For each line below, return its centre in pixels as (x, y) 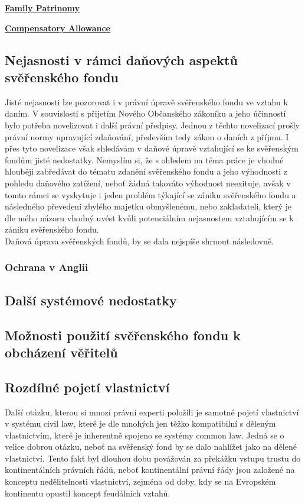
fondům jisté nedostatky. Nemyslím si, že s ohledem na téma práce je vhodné (144, 159)
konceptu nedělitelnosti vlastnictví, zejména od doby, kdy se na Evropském (140, 481)
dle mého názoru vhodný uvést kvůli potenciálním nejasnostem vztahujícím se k (149, 217)
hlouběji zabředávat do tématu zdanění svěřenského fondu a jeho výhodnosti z (146, 171)
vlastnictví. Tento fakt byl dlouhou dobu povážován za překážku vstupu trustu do (153, 458)
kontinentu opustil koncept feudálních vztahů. (88, 493)
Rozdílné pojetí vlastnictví (87, 387)
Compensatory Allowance (58, 28)
